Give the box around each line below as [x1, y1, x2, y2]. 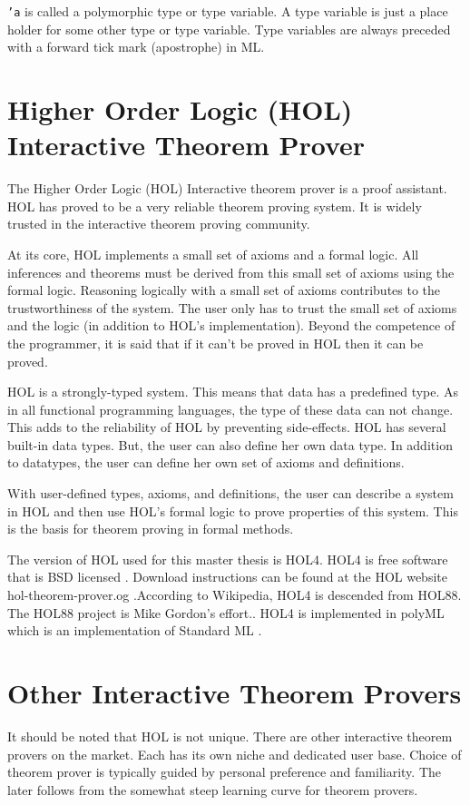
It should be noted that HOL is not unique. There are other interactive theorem [7, 726, 453, 745]
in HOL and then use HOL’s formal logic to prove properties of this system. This [7, 501, 458, 520]
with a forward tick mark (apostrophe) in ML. [7, 37, 265, 56]
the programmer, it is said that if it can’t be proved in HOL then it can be [7, 333, 424, 352]
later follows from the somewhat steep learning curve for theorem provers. [7, 780, 418, 799]
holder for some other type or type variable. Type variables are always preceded [7, 19, 451, 38]
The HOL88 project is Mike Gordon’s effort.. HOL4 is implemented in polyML [7, 603, 445, 622]
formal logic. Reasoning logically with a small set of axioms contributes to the [7, 280, 441, 299]
